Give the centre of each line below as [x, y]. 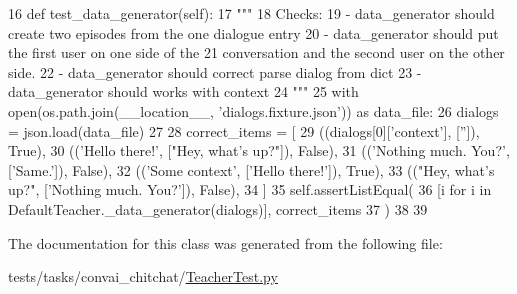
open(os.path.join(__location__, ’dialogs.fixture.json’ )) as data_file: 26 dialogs [253, 110]
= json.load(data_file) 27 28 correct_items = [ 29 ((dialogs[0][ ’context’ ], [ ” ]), [244, 130]
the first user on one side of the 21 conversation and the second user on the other [256, 52]
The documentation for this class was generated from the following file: [225, 242]
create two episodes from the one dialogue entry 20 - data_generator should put [253, 32]
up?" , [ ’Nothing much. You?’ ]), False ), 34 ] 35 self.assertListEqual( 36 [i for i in [250, 189]
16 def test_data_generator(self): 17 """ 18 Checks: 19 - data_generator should [251, 13]
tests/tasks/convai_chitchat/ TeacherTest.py [143, 276]
